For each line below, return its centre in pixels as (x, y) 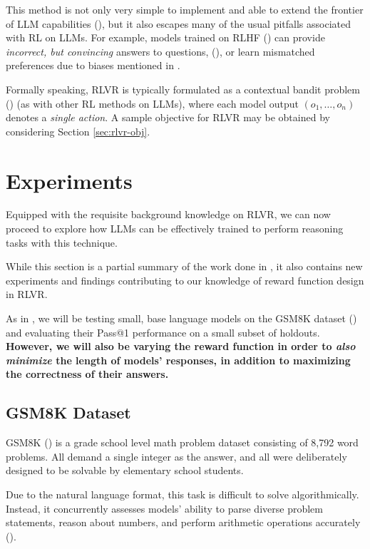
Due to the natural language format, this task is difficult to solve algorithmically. (183, 494)
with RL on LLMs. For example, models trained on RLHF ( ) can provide (165, 37)
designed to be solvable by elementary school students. (125, 470)
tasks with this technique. (62, 242)
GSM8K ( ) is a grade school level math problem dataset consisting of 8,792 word (182, 442)
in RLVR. (27, 294)
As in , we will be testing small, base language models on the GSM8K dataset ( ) (181, 318)
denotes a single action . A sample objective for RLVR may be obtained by (168, 117)
